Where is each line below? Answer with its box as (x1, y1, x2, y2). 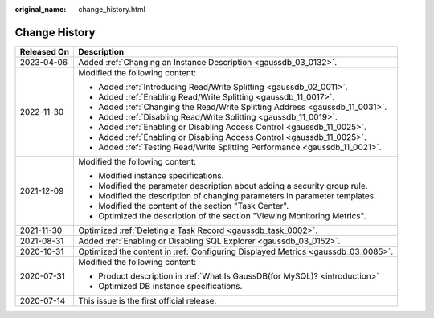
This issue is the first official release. (78, 295, 217, 306)
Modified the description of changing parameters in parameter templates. (98, 190, 377, 201)
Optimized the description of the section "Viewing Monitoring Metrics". (98, 210, 366, 221)
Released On (19, 46, 70, 57)
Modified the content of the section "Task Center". (98, 200, 289, 211)
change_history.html (78, 5, 146, 14)
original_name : (14, 5, 67, 14)
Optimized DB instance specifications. (98, 280, 243, 291)
